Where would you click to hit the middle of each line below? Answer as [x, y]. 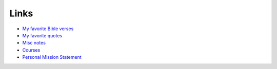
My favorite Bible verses [48, 29]
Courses [31, 50]
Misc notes [34, 43]
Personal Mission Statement [52, 57]
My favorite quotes [42, 35]
